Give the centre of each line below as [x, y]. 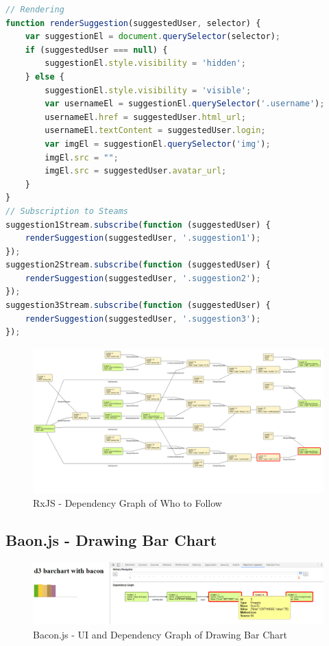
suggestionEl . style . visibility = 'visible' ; [148, 90]
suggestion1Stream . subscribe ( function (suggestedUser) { [138, 225]
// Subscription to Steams [67, 211]
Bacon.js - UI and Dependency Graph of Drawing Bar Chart [160, 634]
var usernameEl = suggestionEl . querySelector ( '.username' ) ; [185, 104]
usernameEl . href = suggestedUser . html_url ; [145, 117]
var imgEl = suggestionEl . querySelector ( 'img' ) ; [158, 144]
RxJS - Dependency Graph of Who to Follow [127, 503]
